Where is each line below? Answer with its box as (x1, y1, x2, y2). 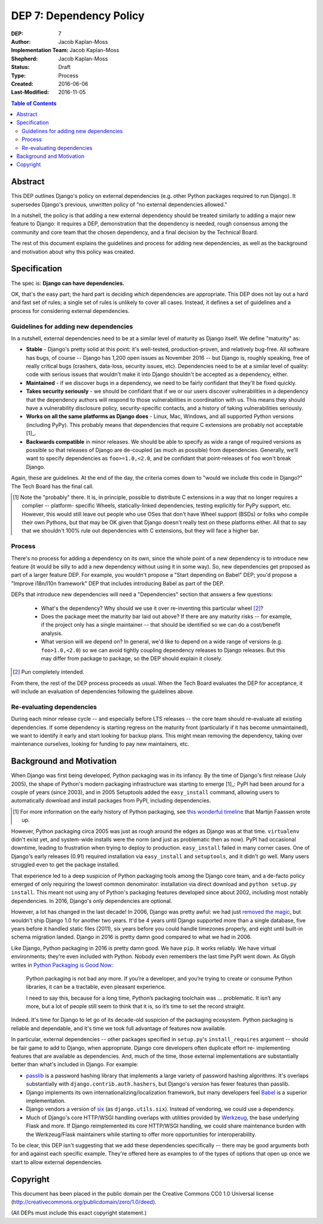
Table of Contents (11, 100, 57, 107)
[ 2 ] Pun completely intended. (13, 669, 85, 676)
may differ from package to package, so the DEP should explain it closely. (41, 654, 223, 662)
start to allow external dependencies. (11, 1158, 103, 1166)
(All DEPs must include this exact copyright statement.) (11, 1209, 147, 1217)
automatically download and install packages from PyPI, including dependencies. (11, 797, 211, 804)
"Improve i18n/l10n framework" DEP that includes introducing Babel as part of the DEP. (11, 579, 224, 587)
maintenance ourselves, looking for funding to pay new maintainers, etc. (11, 741, 190, 748)
